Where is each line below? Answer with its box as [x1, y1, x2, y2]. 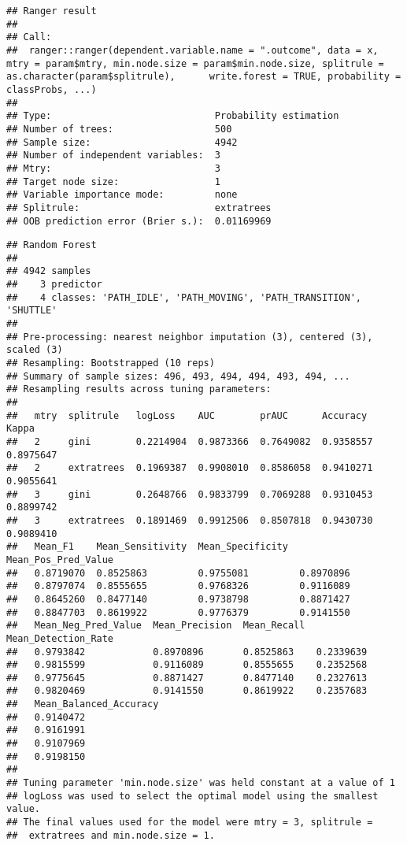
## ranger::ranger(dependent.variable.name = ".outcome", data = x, [6, 44, 379, 56]
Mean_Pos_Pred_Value [6, 554, 114, 565]
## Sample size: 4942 [6, 136, 238, 148]
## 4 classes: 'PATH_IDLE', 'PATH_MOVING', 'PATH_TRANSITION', [6, 291, 362, 303]
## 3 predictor [6, 279, 102, 291]
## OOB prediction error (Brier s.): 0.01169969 [6, 215, 272, 227]
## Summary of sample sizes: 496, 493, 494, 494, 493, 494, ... [6, 370, 350, 382]
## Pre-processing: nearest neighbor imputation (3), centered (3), [6, 331, 373, 343]
